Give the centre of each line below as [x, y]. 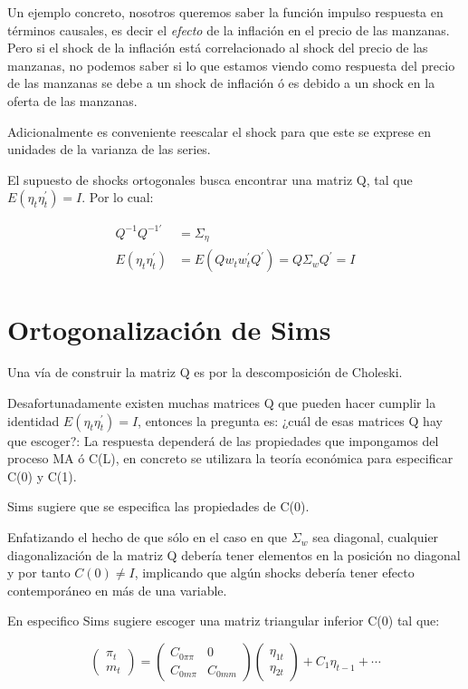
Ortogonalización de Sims [169, 329]
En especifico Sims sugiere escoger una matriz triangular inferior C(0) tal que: [224, 621]
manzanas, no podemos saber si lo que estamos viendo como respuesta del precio [231, 65]
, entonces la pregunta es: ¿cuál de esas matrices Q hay [290, 420]
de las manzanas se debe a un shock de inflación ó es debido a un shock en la [221, 83]
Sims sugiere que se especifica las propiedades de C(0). [158, 506]
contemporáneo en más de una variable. [117, 590]
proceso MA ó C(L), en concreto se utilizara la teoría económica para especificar [230, 458]
